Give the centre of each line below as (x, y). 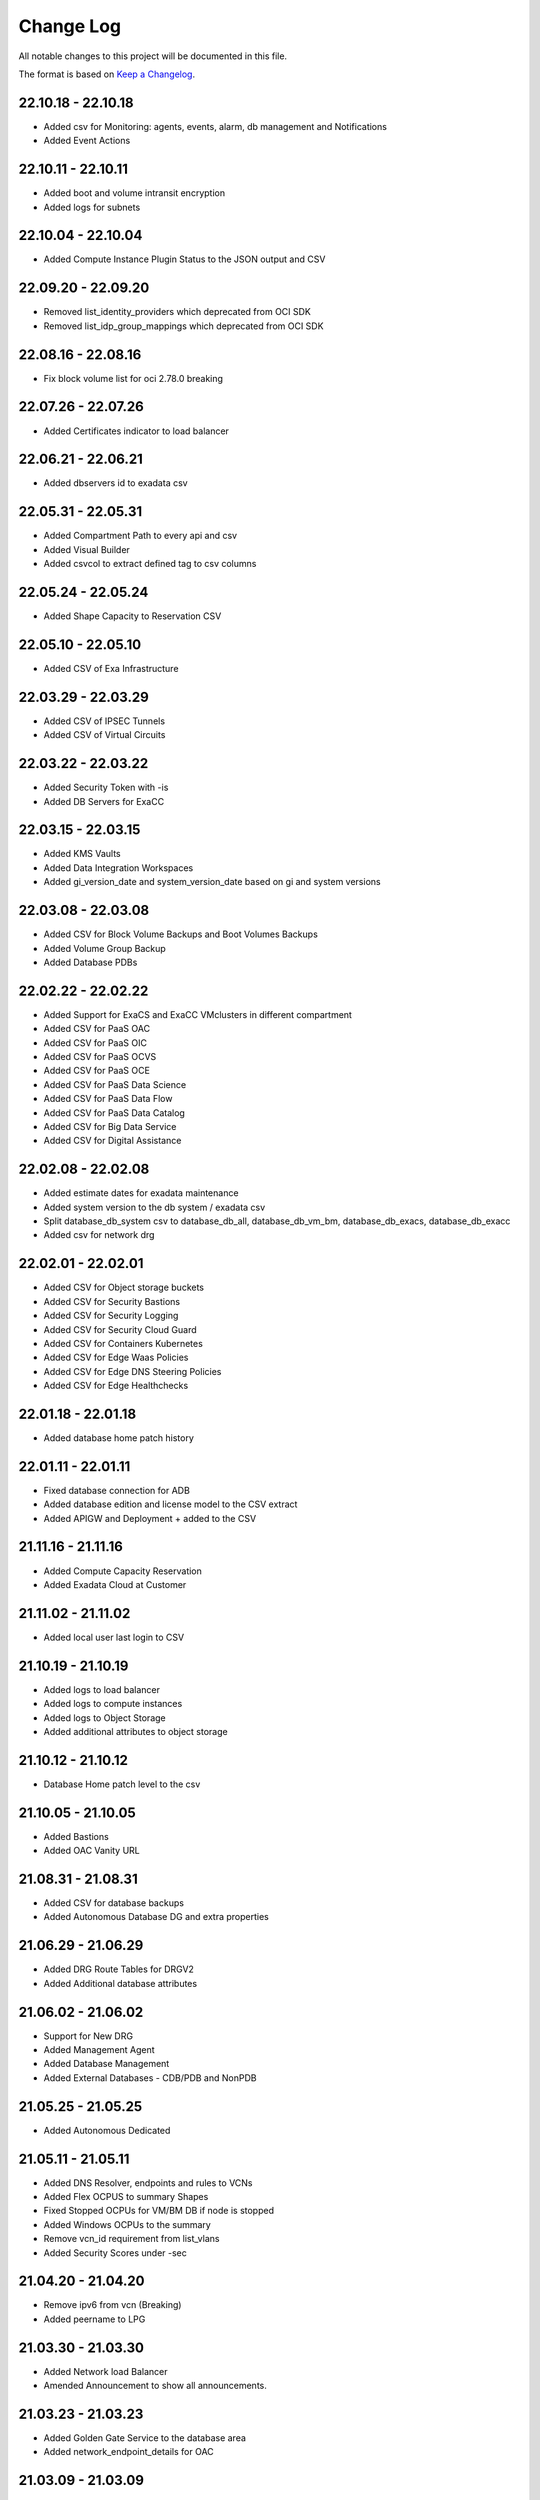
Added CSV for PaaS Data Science (115, 1084)
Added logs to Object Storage (104, 1717)
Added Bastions (76, 1836)
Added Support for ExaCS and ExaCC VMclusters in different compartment (197, 1014)
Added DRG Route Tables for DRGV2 (119, 1969)
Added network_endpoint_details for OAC (128, 2452)
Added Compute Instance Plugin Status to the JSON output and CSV (184, 259)
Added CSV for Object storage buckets (124, 1287)
